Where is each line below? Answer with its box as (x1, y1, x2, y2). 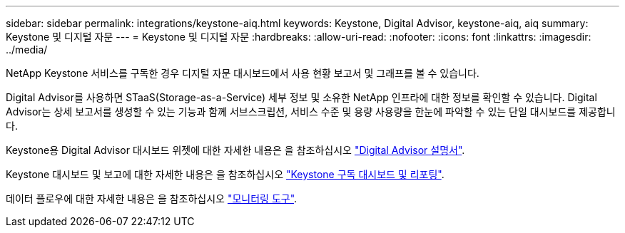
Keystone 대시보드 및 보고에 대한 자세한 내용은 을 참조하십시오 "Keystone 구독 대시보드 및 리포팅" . (6, 168, 444, 180)
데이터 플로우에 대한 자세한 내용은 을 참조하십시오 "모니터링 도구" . (6, 192, 298, 204)
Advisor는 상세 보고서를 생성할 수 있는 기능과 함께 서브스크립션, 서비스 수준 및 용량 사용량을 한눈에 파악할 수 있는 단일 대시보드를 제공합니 (6, 105, 616, 118)
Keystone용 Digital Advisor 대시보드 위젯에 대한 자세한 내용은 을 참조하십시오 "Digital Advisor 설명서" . (6, 144, 465, 156)
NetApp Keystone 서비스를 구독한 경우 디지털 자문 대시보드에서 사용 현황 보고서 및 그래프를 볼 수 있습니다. (6, 67, 479, 79)
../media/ (6, 43, 48, 56)
